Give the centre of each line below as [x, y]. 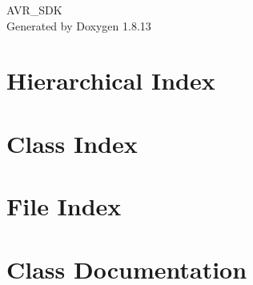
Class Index [72, 143]
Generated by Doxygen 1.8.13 [79, 25]
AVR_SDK [34, 10]
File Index [64, 206]
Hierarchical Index [111, 80]
